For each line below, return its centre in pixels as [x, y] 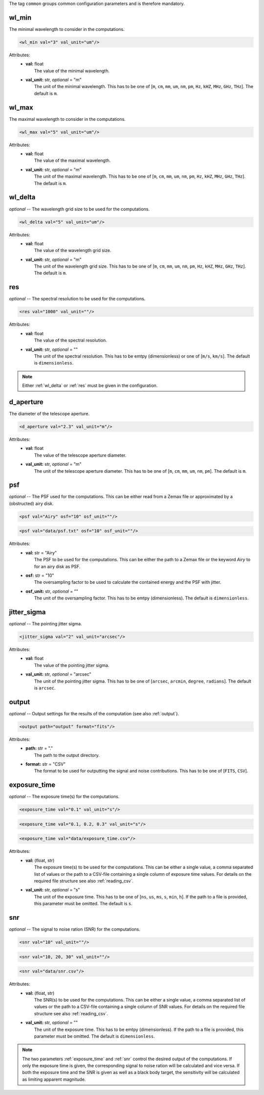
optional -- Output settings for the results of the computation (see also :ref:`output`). [94, 713]
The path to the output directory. [67, 755]
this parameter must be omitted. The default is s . [83, 904]
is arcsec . [45, 688]
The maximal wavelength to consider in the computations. [67, 119]
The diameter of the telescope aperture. [49, 414]
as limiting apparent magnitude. [54, 1079]
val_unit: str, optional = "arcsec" [58, 674]
